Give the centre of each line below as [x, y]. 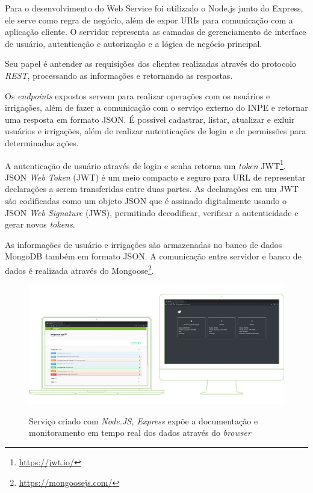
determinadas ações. [42, 142]
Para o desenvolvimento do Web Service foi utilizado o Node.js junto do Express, [154, 8]
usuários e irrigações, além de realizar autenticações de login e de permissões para [156, 131]
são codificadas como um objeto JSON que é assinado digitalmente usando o [146, 200]
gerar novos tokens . [40, 224]
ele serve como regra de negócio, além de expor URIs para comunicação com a [149, 20]
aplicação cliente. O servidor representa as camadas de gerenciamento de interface [156, 32]
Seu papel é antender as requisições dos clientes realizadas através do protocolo [151, 64]
